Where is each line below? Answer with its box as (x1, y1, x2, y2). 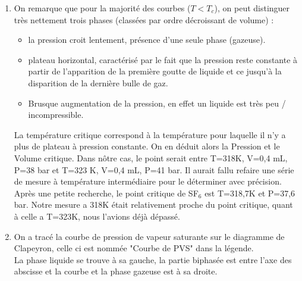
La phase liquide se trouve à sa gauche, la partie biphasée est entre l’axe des (14, 253, 292, 266)
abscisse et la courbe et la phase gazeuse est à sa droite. (14, 265, 218, 277)
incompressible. (28, 108, 84, 121)
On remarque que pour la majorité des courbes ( (14, 2, 191, 14)
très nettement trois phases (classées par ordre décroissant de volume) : (14, 13, 274, 26)
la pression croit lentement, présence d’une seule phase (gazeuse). (28, 33, 266, 46)
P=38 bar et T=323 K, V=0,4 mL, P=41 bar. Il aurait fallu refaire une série (14, 163, 294, 176)
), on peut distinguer (214, 2, 290, 14)
